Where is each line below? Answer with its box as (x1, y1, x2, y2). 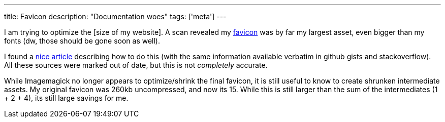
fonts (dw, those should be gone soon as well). (4, 36, 160, 45)
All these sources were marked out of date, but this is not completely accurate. (4, 61, 268, 69)
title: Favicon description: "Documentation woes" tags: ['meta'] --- (4, 12, 227, 21)
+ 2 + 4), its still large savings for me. (4, 94, 129, 102)
